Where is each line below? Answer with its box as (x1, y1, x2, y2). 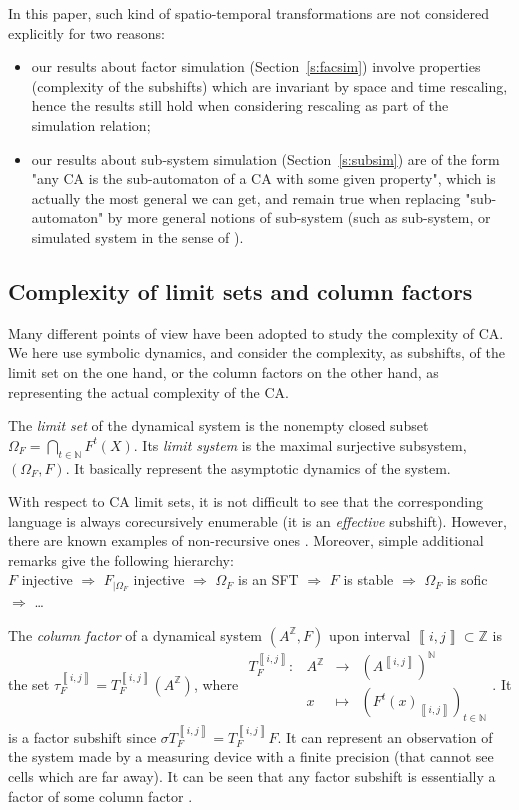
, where (193, 673, 239, 694)
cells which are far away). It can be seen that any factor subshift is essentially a (8, 765, 496, 786)
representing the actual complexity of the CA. (8, 381, 289, 402)
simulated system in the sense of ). (31, 226, 244, 247)
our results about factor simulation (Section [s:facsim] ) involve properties (31, 56, 481, 77)
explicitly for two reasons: (8, 22, 165, 43)
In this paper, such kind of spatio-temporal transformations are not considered (8, 3, 490, 23)
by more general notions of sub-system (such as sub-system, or (107, 207, 491, 228)
